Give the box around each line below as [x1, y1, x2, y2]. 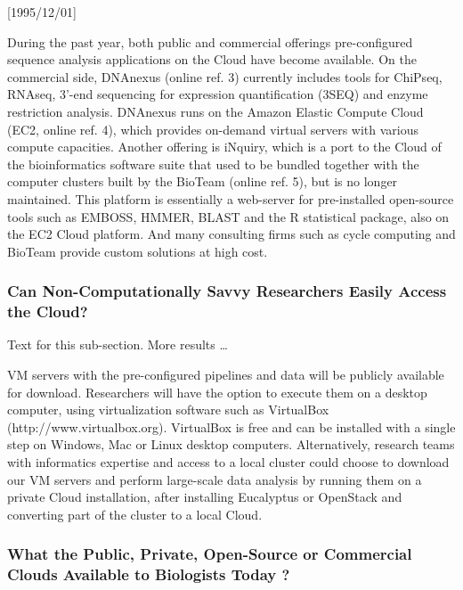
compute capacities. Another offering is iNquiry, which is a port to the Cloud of [7, 137, 442, 156]
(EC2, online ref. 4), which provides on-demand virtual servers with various [7, 119, 418, 138]
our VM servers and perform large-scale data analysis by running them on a [7, 470, 422, 488]
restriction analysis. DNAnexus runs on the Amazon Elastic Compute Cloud [7, 102, 424, 120]
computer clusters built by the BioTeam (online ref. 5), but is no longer [7, 172, 398, 191]
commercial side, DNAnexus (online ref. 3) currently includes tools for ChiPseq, [7, 67, 443, 86]
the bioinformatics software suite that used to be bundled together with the [7, 154, 419, 173]
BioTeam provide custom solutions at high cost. [7, 242, 268, 260]
